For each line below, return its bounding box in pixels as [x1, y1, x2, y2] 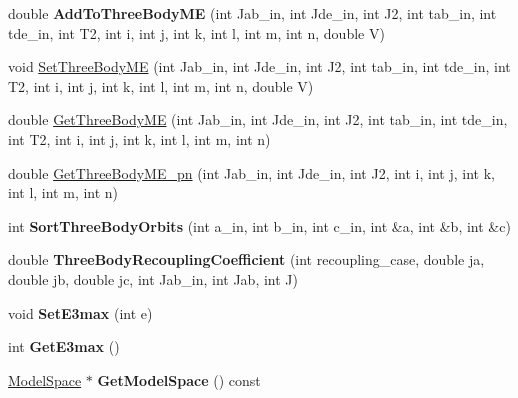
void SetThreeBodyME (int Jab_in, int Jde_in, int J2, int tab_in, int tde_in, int [8, 56, 511, 77]
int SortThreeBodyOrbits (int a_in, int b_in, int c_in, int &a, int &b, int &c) [8, 215, 511, 236]
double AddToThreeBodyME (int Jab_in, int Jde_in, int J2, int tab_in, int [8, 3, 497, 23]
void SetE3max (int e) [8, 302, 153, 323]
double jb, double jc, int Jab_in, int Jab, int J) [8, 268, 298, 289]
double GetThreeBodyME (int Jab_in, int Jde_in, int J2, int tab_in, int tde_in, [8, 109, 508, 130]
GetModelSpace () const [97, 369, 261, 390]
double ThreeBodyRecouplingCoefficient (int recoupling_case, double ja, [8, 249, 485, 270]
